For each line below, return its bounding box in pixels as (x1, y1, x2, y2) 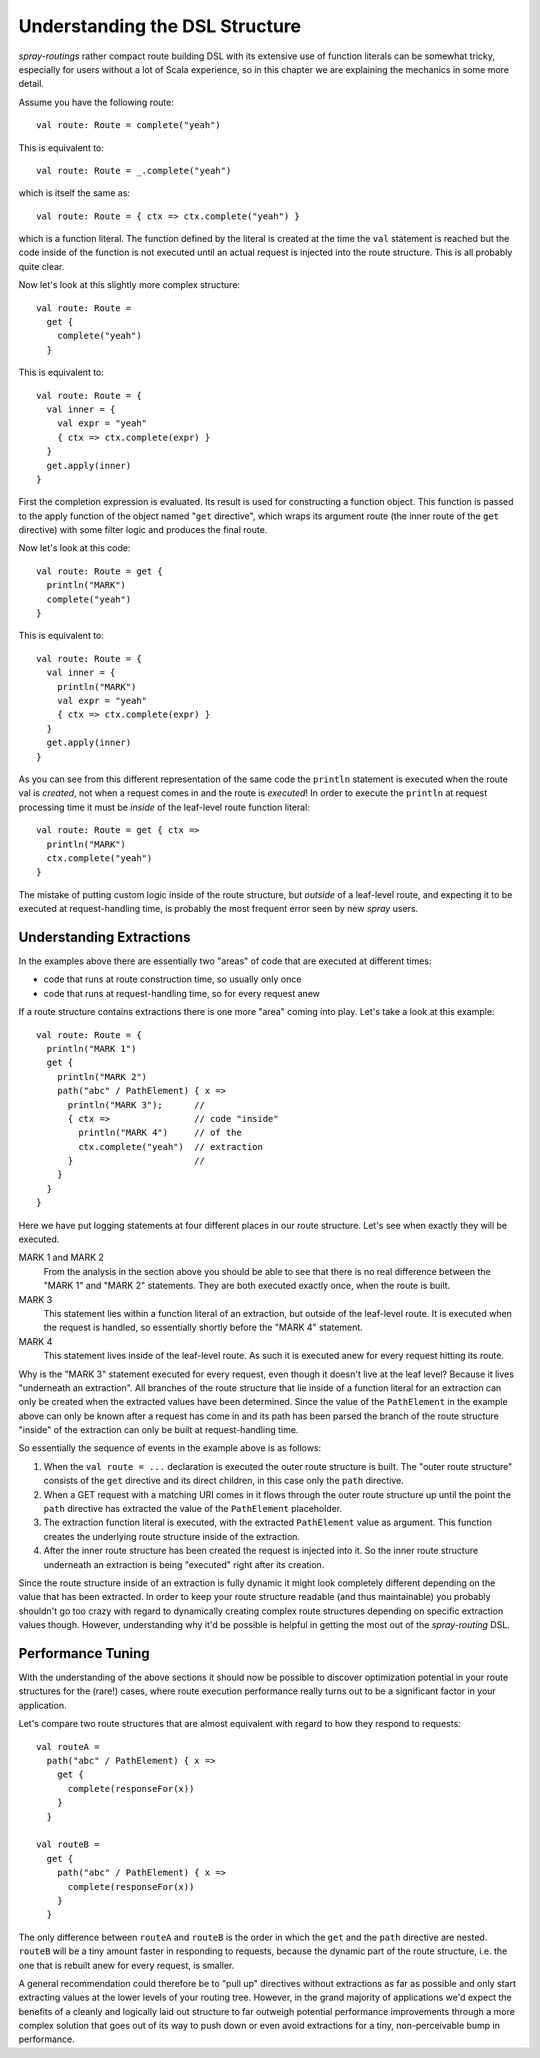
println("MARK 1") (46, 1043, 137, 1054)
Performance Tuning (18, 1645, 150, 1662)
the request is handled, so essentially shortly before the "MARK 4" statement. (43, 1321, 364, 1334)
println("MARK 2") (56, 1071, 148, 1082)
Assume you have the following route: (18, 96, 174, 108)
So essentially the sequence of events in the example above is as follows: (18, 1442, 322, 1454)
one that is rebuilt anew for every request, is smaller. (18, 1959, 235, 1971)
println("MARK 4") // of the (78, 1127, 242, 1139)
